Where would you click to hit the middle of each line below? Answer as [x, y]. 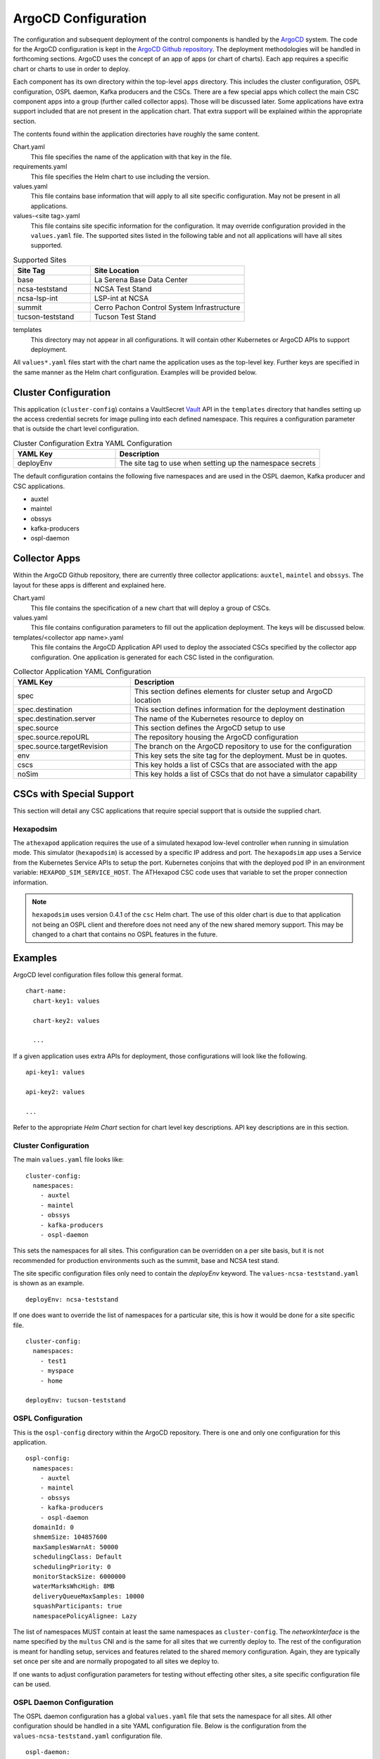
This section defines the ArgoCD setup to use [210, 728]
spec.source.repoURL [53, 737]
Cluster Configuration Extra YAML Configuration [93, 443]
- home [51, 1380]
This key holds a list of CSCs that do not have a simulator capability [246, 774]
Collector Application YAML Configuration [82, 672]
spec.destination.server [57, 719]
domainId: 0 [53, 1528]
